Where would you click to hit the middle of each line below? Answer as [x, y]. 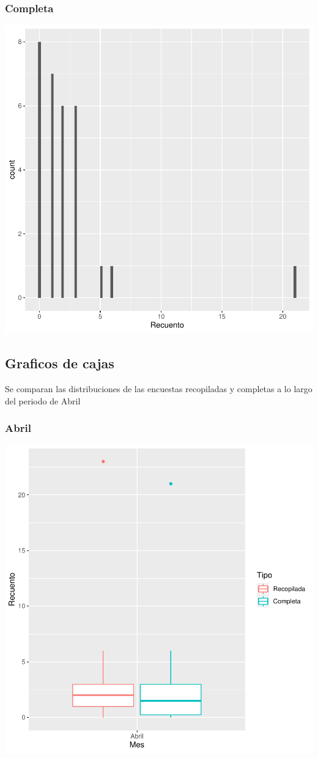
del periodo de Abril [43, 400]
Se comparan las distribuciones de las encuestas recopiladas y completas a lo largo [159, 389]
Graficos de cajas [60, 363]
